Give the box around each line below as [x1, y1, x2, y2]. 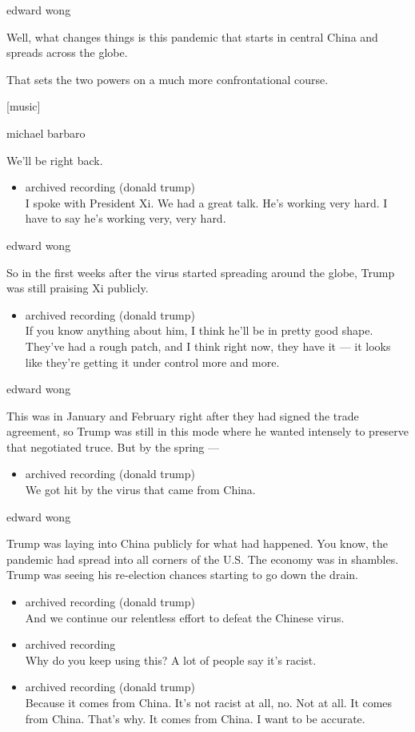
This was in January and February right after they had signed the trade [6, 407, 359, 424]
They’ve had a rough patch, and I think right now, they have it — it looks [25, 337, 391, 354]
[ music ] [6, 98, 41, 115]
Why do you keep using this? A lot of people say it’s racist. [25, 651, 317, 668]
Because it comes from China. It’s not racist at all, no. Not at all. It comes [25, 694, 393, 710]
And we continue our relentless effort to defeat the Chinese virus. [25, 609, 345, 625]
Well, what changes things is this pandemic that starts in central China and [6, 28, 378, 45]
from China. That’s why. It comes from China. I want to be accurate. [25, 710, 365, 726]
